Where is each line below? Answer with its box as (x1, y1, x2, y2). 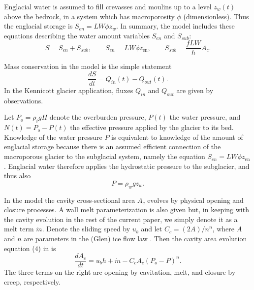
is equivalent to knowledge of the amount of (111, 131, 243, 142)
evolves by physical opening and (147, 194, 244, 205)
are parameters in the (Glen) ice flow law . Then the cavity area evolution (24, 233, 247, 244)
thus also (4, 170, 31, 181)
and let (141, 224, 162, 234)
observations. (4, 95, 43, 105)
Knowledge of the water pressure (4, 131, 102, 142)
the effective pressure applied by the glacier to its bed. (70, 122, 234, 132)
